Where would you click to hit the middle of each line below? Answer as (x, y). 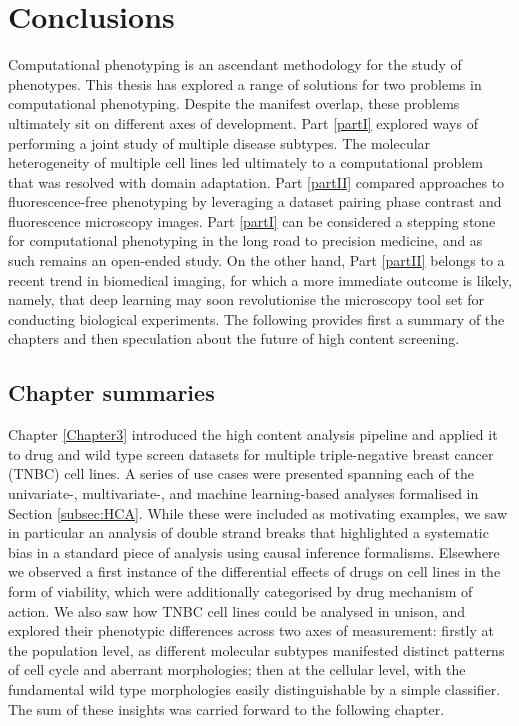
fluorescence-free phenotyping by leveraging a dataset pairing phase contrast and (255, 201)
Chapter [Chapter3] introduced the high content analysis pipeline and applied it (253, 434)
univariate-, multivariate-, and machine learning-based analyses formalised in (243, 493)
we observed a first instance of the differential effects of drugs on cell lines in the (254, 571)
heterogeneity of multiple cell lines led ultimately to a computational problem (245, 162)
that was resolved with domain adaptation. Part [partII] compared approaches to (256, 181)
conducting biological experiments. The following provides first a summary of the (256, 318)
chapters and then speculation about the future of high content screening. (234, 338)
